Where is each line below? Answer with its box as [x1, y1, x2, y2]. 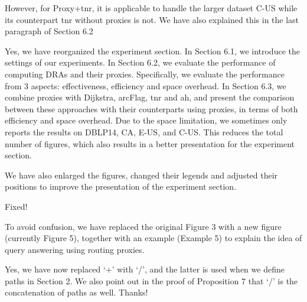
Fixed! [5, 200, 28, 212]
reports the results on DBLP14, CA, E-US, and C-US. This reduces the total [5, 125, 283, 138]
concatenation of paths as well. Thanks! [5, 286, 148, 298]
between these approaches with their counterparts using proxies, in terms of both [5, 102, 298, 115]
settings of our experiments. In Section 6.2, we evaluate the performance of [5, 56, 276, 69]
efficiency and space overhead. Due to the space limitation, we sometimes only [5, 114, 288, 126]
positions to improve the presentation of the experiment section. [5, 180, 237, 193]
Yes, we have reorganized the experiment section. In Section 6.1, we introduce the [5, 44, 300, 57]
